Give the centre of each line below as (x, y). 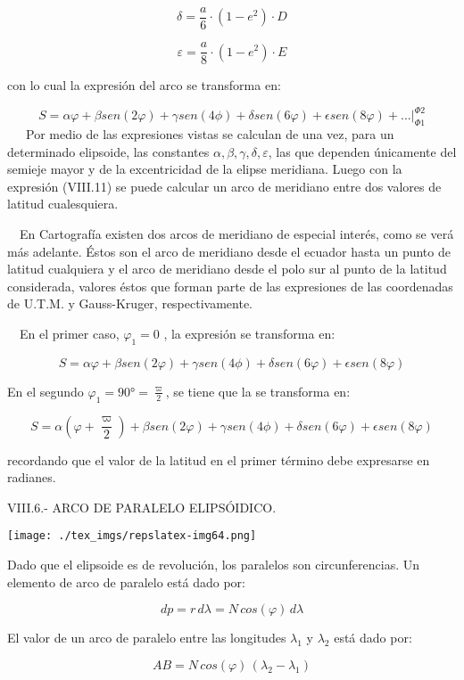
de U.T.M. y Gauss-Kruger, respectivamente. (130, 303)
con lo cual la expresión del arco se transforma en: (144, 85)
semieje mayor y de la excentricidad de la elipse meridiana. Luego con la (205, 169)
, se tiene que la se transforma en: (258, 391)
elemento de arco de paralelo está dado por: (126, 582)
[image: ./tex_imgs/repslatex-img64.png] (132, 536)
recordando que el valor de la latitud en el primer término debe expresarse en (219, 459)
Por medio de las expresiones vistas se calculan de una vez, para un (210, 134)
